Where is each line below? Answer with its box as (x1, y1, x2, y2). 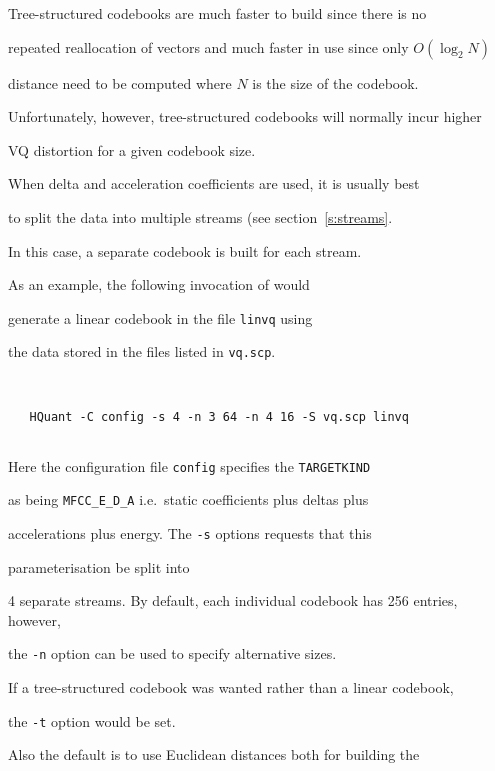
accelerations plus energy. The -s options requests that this (8, 523, 372, 543)
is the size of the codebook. (252, 72, 419, 93)
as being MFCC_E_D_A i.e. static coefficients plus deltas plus (8, 489, 369, 510)
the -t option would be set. (8, 710, 176, 731)
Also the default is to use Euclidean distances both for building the (8, 744, 420, 765)
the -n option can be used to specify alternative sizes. (8, 643, 337, 664)
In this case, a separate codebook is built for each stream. (8, 240, 362, 261)
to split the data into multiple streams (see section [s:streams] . (8, 206, 393, 227)
